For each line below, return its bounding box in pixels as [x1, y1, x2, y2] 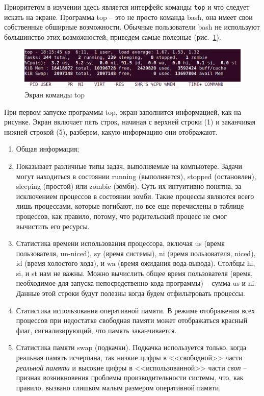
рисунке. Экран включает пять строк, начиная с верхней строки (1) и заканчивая [4, 116, 255, 127]
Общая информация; [16, 143, 80, 154]
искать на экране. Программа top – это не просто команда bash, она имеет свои [4, 11, 253, 22]
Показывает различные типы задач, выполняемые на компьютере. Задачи [16, 160, 243, 171]
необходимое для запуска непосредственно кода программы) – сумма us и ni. [16, 278, 256, 288]
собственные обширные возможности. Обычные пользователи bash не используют [4, 21, 260, 32]
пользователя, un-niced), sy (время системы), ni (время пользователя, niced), [16, 247, 256, 258]
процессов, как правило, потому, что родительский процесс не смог [16, 210, 227, 221]
